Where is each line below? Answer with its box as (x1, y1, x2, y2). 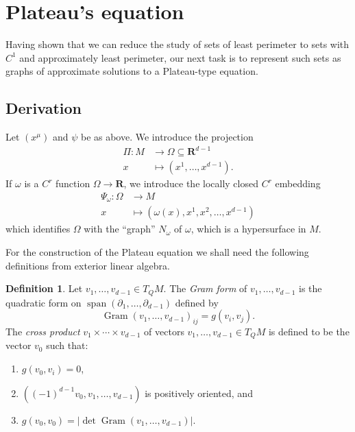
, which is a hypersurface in (191, 221, 306, 236)
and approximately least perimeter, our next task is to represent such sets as (19, 50, 341, 64)
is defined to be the (268, 324, 350, 338)
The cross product (5, 324, 80, 338)
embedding (275, 176, 321, 191)
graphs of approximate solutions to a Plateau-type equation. (5, 64, 258, 78)
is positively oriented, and (145, 385, 253, 400)
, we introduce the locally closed (123, 176, 258, 191)
